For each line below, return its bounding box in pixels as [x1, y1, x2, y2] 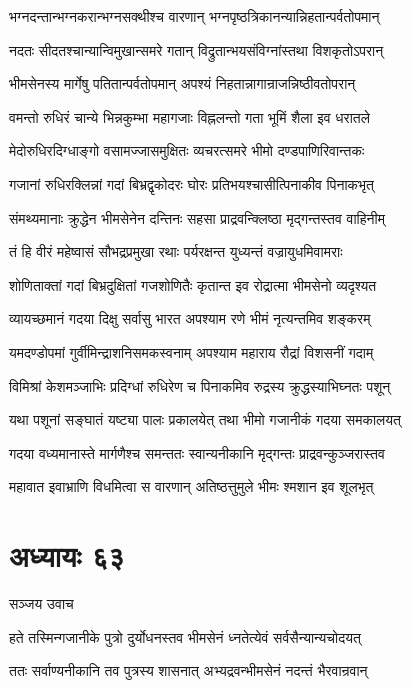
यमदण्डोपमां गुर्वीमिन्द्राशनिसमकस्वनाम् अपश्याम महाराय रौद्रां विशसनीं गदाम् [9, 341, 374, 362]
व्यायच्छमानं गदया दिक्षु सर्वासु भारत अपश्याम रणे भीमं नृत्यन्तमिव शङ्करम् [9, 308, 371, 329]
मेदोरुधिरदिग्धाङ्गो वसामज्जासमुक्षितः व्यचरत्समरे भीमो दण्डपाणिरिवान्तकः [9, 140, 365, 161]
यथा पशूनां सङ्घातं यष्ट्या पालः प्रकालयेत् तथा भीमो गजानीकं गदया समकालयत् [9, 409, 401, 430]
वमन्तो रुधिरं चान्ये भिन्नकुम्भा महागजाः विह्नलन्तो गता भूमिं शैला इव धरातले [9, 106, 370, 127]
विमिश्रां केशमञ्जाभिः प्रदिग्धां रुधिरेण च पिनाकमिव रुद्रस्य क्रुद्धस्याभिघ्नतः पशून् [9, 375, 391, 396]
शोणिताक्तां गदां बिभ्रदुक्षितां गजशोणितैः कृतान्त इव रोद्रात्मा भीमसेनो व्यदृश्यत [9, 274, 377, 295]
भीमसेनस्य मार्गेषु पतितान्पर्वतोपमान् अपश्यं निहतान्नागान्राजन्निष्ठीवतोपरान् [9, 73, 356, 94]
